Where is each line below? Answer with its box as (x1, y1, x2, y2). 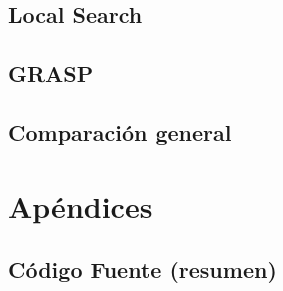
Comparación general (8, 116, 232, 147)
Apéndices (8, 185, 153, 226)
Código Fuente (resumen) (8, 254, 277, 285)
